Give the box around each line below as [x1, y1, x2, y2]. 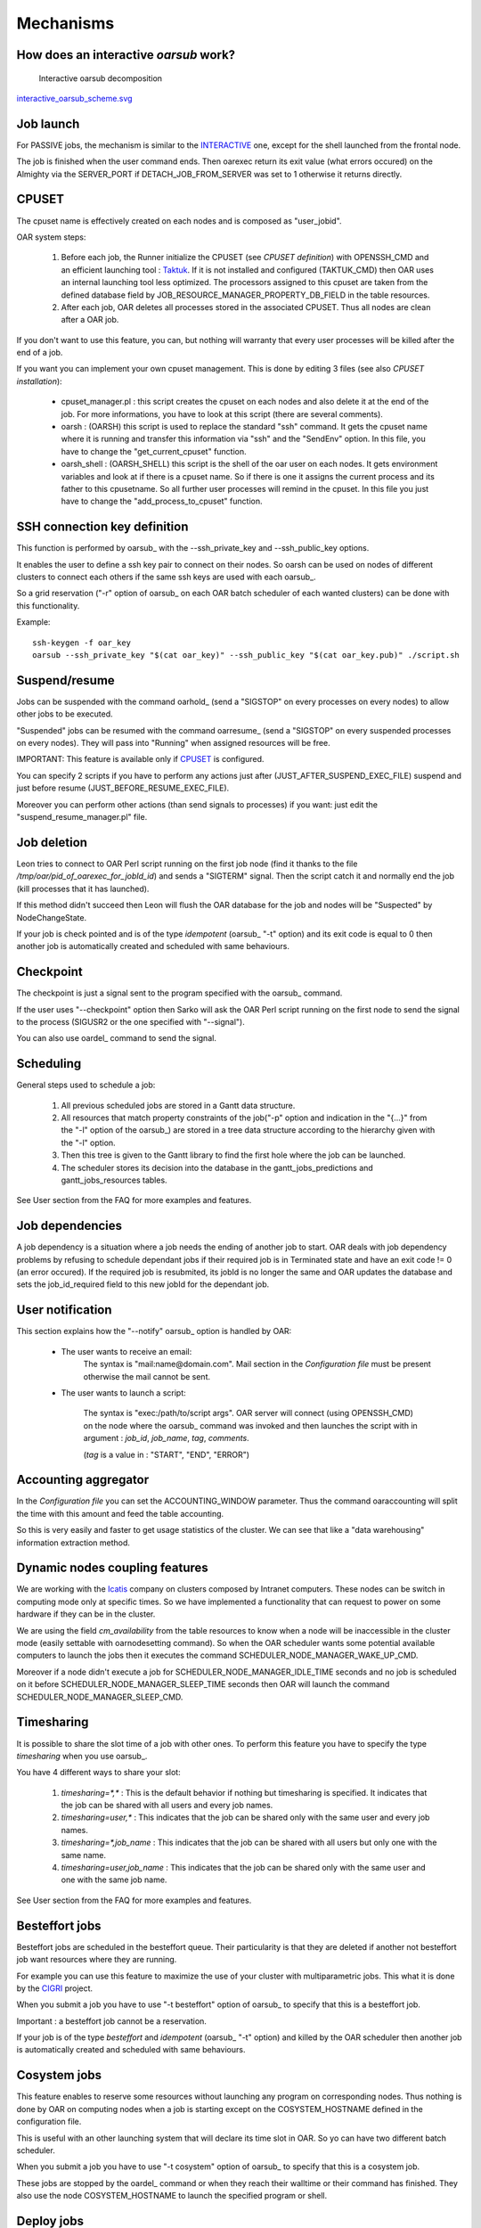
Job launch [16, 116, 80, 131]
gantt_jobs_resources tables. [61, 1175, 168, 1185]
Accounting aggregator [16, 1472, 150, 1487]
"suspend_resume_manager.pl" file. [16, 812, 148, 823]
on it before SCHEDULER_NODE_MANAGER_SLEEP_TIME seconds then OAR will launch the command [16, 1679, 390, 1690]
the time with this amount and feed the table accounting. [16, 1508, 224, 1519]
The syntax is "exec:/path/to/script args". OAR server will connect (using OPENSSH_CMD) [83, 1408, 414, 1419]
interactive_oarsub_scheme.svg [16, 93, 133, 103]
